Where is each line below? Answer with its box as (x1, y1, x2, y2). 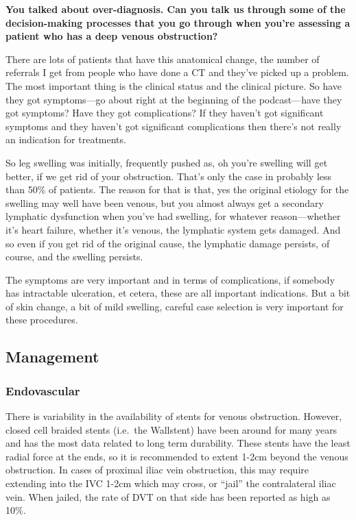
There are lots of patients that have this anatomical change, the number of (5, 51, 320, 66)
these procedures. (5, 312, 78, 327)
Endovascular (5, 382, 80, 399)
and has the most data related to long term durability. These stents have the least (5, 436, 351, 450)
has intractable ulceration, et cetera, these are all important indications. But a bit (5, 286, 351, 300)
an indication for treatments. (5, 132, 126, 147)
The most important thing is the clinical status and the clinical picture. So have (5, 78, 342, 92)
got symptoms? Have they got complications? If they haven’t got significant (5, 106, 324, 120)
